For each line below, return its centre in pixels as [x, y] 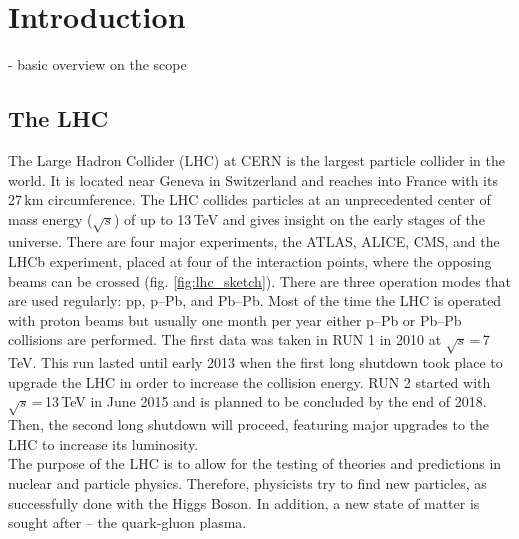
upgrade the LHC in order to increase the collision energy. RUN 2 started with [249, 381]
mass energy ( [50, 218]
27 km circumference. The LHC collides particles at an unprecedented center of [249, 199]
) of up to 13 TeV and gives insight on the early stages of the [299, 218]
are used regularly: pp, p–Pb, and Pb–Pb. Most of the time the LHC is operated [255, 300]
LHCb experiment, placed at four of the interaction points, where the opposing [250, 261]
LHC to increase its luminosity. [103, 443]
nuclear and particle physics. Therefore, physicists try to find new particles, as [247, 482]
